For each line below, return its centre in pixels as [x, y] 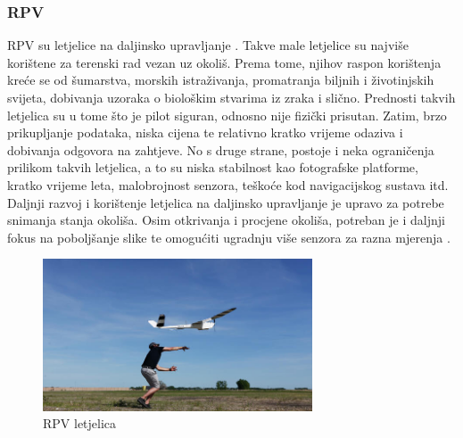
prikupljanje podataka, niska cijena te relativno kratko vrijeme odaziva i [205, 132]
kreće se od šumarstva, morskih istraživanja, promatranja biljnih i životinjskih [221, 80]
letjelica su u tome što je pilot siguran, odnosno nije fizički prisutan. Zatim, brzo [227, 115]
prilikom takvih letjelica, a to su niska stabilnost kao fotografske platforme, [213, 167]
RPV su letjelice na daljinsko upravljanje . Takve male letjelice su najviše [208, 45]
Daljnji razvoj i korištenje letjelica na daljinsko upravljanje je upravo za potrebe [226, 202]
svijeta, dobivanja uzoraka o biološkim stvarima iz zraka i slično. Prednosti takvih [231, 97]
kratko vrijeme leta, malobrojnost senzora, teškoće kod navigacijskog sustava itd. [228, 184]
